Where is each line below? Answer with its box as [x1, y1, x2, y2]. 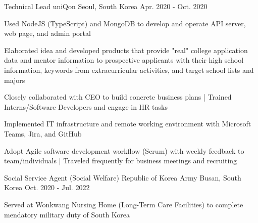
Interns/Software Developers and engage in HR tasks [4, 101, 168, 112]
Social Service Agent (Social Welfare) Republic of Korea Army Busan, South [4, 172, 241, 183]
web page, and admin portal [4, 28, 91, 38]
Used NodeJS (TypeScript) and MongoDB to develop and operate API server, [4, 18, 246, 28]
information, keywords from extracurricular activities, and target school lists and [4, 64, 254, 75]
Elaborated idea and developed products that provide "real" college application [4, 44, 248, 55]
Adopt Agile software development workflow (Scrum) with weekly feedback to [4, 145, 244, 156]
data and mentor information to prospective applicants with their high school [4, 55, 244, 65]
